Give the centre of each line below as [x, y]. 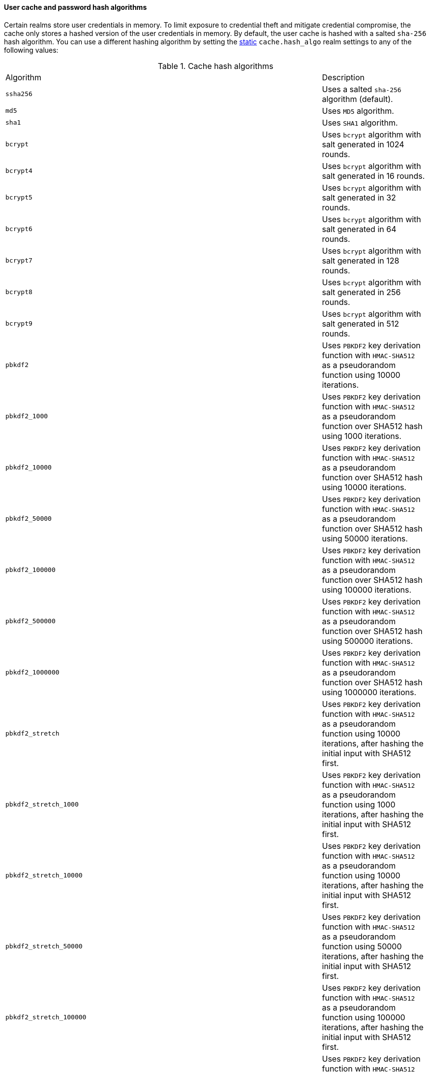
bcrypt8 [19, 292]
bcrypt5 [19, 198]
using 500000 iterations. [368, 641]
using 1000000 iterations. [369, 692]
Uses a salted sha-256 [362, 89]
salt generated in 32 [359, 197]
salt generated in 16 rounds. [373, 176]
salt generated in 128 [361, 260]
